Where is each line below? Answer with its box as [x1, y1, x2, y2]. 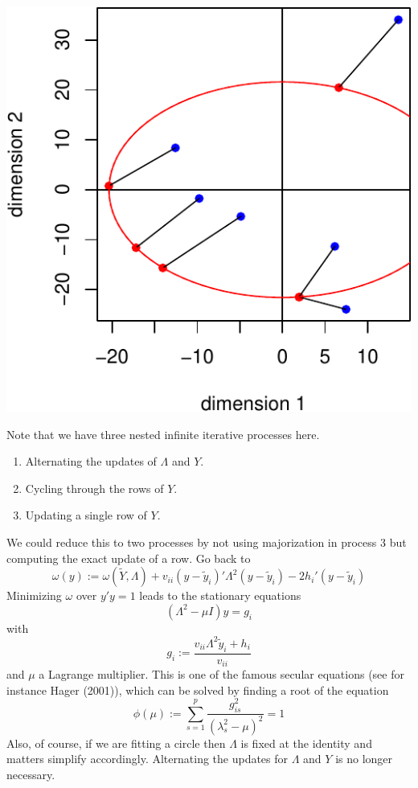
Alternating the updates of [25, 453, 157, 470]
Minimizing [6, 587, 62, 604]
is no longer [335, 750, 393, 767]
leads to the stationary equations [139, 587, 301, 604]
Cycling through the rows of [25, 479, 164, 496]
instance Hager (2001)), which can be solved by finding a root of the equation [6, 681, 389, 698]
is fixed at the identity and [240, 734, 372, 751]
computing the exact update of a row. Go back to [6, 549, 251, 566]
